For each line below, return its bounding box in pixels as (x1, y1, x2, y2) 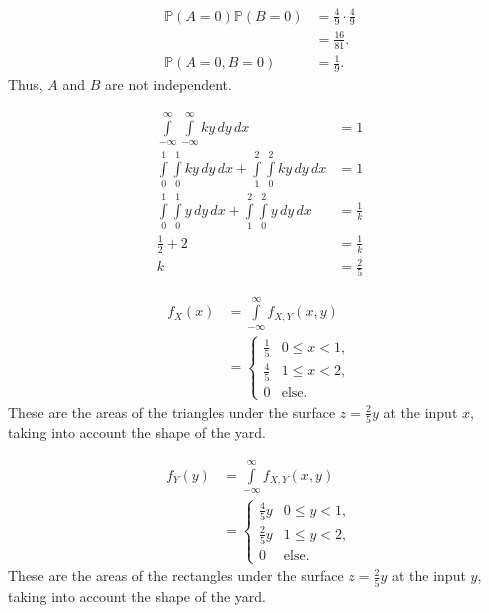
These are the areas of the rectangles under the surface (8, 565, 344, 586)
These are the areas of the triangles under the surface (8, 401, 336, 422)
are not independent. (105, 74, 232, 95)
